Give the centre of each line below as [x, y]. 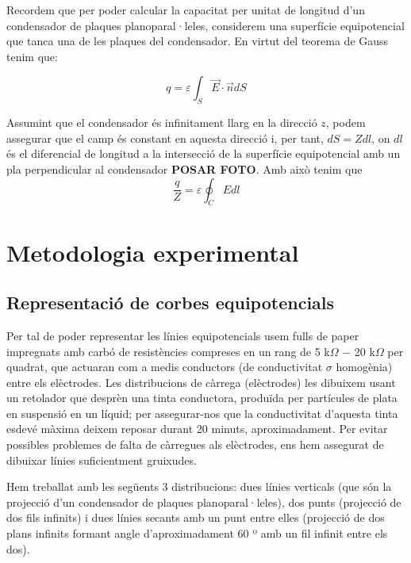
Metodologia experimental [153, 252]
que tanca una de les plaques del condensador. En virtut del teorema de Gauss [198, 41]
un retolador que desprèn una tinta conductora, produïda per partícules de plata [202, 398]
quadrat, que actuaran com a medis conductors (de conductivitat [165, 367]
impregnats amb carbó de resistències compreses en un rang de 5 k [168, 351]
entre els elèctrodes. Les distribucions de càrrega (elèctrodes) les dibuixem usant [201, 382]
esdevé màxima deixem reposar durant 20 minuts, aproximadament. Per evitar [197, 429]
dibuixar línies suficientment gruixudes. [102, 460]
